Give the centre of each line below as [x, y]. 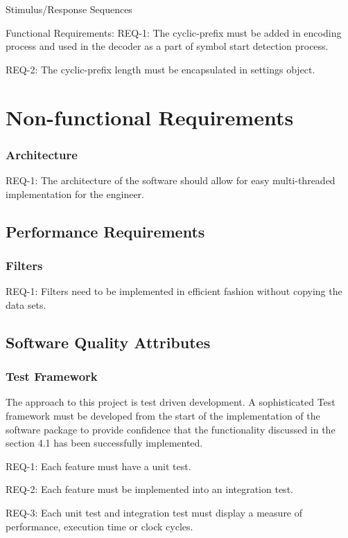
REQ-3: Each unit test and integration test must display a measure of [154, 512]
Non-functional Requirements [150, 117]
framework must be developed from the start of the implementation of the [163, 415]
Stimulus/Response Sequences [69, 9]
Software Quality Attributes [108, 342]
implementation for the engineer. [75, 194]
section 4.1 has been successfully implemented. [104, 443]
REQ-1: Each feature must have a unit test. [98, 466]
